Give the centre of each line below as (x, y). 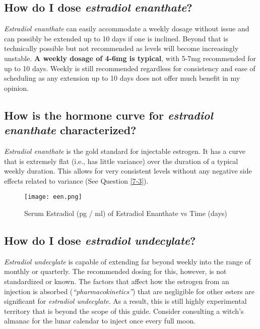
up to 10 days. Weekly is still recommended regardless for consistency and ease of (130, 68)
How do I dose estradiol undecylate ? (100, 240)
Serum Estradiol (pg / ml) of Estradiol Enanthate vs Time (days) (126, 213)
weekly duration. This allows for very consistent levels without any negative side (128, 171)
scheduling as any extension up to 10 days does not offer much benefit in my (122, 78)
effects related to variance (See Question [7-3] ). (76, 180)
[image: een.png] (53, 197)
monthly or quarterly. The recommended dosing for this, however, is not (115, 271)
